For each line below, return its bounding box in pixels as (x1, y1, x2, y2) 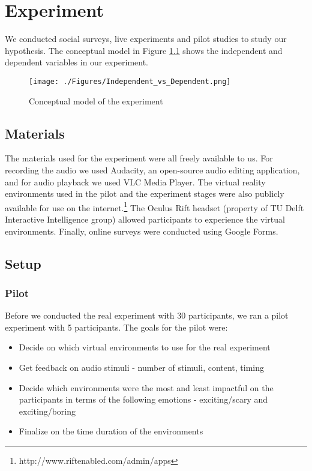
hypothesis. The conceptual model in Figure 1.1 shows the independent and (5, 44, 283, 56)
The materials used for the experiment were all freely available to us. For (5, 152, 273, 164)
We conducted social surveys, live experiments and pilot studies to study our (5, 32, 287, 45)
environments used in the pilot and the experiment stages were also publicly (5, 187, 284, 200)
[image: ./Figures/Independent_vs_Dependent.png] (29, 77, 231, 86)
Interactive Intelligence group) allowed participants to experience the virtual (5, 212, 285, 225)
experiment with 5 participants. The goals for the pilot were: (5, 320, 228, 333)
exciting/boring (19, 404, 76, 417)
